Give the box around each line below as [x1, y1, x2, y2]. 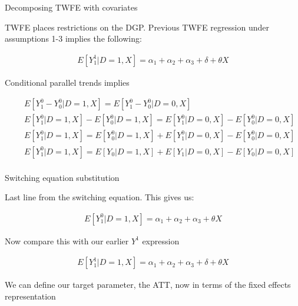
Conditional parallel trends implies [5, 76, 130, 88]
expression [142, 234, 180, 247]
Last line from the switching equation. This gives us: [5, 191, 194, 203]
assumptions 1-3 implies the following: [5, 32, 142, 45]
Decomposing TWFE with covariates [5, 1, 138, 13]
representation [5, 290, 56, 302]
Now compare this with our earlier [5, 234, 129, 247]
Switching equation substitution [5, 171, 120, 183]
